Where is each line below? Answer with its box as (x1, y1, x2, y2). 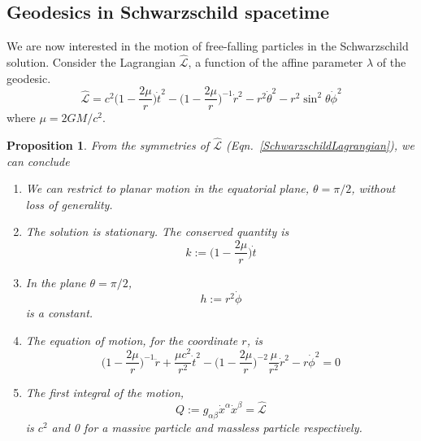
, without (351, 180, 396, 197)
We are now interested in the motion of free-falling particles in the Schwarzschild (7, 37, 409, 55)
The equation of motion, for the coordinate (25, 331, 238, 348)
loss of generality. (25, 195, 113, 212)
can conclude (7, 152, 70, 169)
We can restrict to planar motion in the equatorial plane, (25, 180, 309, 197)
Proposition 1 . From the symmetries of (7, 137, 210, 154)
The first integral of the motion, (25, 384, 184, 401)
